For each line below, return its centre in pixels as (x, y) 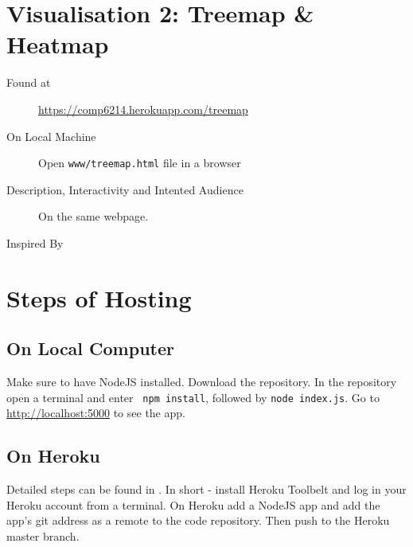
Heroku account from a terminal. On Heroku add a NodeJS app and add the (193, 504)
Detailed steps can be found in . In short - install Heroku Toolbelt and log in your (206, 489)
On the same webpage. (94, 216)
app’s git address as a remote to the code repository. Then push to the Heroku (198, 520)
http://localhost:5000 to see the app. (96, 413)
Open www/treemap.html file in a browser (140, 163)
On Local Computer (90, 348)
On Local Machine (51, 136)
